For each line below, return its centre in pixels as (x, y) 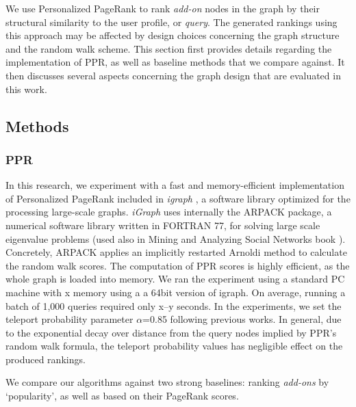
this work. (26, 89)
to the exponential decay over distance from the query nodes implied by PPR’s (171, 332)
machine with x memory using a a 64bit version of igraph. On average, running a (176, 292)
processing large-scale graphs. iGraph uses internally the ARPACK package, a (169, 212)
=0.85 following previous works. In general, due (242, 319)
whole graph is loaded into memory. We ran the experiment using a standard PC (175, 279)
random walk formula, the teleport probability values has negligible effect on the (174, 346)
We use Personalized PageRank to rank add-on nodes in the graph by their (163, 8)
